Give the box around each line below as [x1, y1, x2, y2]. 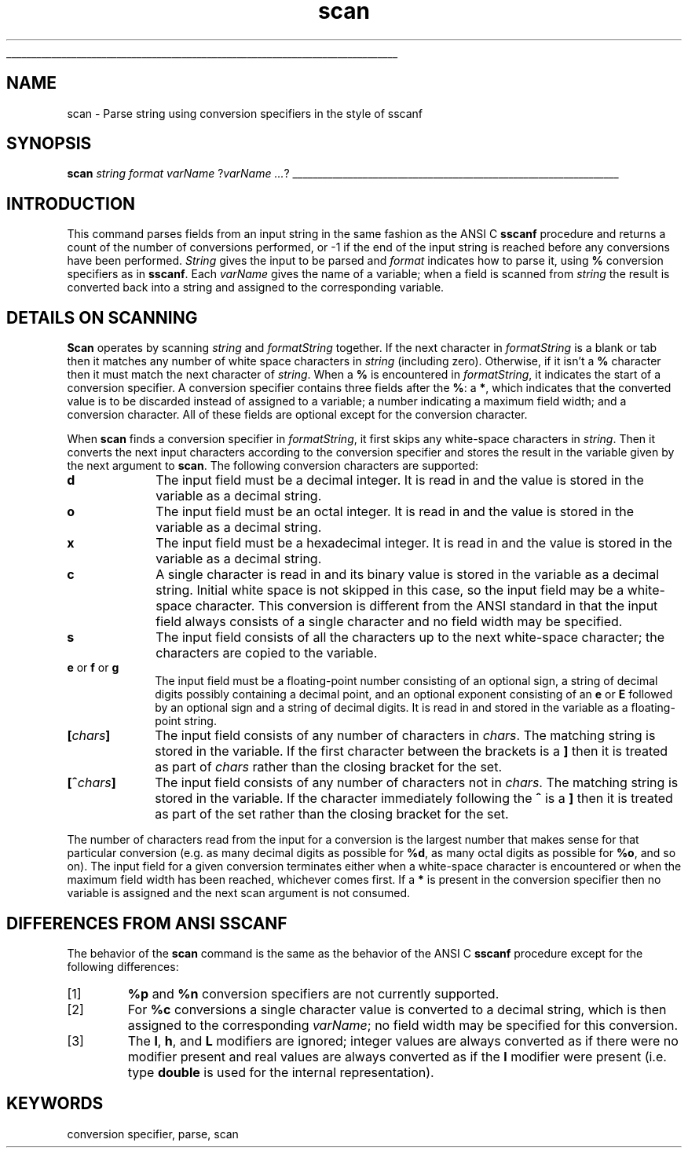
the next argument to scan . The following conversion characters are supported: [67, 459, 479, 473]
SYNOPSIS [6, 134, 92, 154]
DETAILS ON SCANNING [6, 307, 198, 328]
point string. [155, 714, 217, 728]
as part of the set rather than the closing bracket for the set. [155, 806, 509, 822]
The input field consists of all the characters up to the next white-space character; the [156, 629, 665, 646]
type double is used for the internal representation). [127, 1064, 434, 1080]
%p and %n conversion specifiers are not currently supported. [127, 985, 500, 1002]
